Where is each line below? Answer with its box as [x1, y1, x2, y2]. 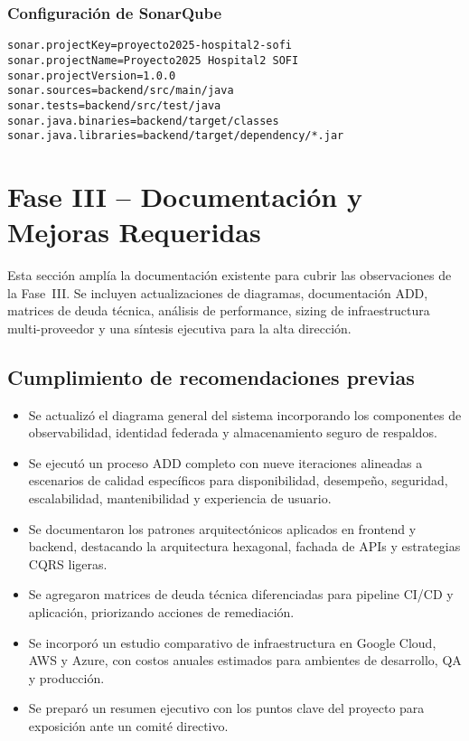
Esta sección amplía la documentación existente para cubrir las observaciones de [7, 266, 452, 285]
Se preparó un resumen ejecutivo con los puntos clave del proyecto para [28, 699, 425, 718]
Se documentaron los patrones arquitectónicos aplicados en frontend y [28, 519, 417, 538]
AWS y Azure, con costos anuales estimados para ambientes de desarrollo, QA [28, 651, 462, 670]
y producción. [28, 668, 105, 687]
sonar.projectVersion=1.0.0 [7, 69, 176, 82]
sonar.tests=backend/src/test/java [7, 98, 221, 112]
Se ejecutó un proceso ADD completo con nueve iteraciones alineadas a [28, 453, 423, 472]
